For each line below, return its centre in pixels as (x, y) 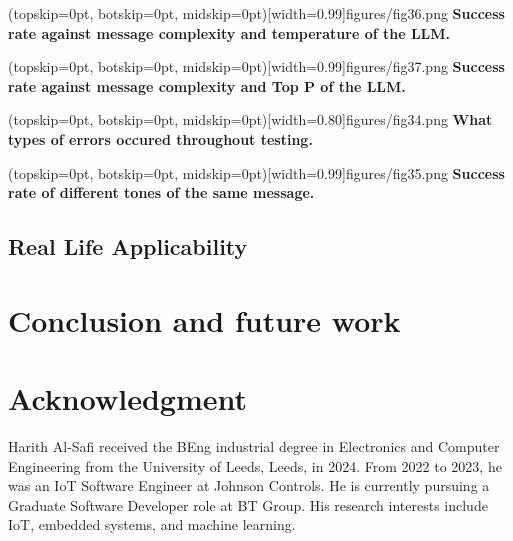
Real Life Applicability (128, 246)
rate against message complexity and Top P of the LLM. (207, 85)
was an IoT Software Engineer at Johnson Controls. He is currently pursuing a (249, 485)
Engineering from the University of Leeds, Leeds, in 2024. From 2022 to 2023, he (255, 465)
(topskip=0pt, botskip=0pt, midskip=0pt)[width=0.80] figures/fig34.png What (250, 119)
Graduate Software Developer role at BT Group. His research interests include (248, 504)
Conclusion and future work (204, 319)
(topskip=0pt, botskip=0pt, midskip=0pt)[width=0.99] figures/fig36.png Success (256, 13)
